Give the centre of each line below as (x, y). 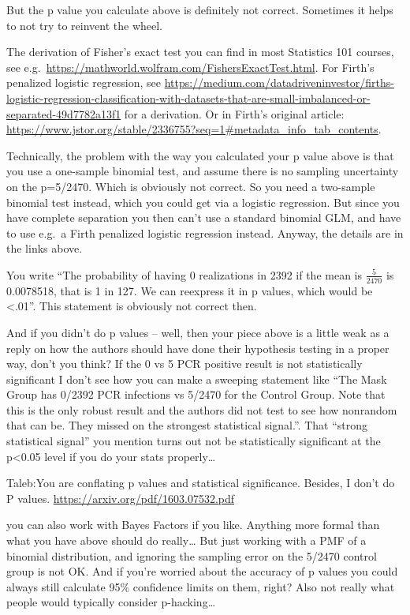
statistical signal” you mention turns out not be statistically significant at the (194, 441)
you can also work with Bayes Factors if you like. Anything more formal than (193, 525)
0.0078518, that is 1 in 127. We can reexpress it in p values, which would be (190, 290)
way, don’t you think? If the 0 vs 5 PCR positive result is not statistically (184, 364)
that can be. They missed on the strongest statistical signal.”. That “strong (187, 425)
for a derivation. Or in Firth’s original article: (234, 113)
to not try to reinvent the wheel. (85, 25)
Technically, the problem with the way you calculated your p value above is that (200, 155)
